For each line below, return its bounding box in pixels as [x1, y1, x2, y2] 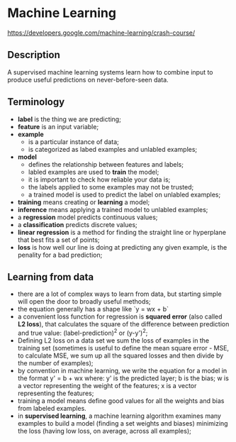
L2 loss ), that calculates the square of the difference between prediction [17, 320, 230, 328]
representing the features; [17, 389, 94, 398]
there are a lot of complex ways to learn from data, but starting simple [17, 289, 222, 299]
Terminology [7, 96, 65, 108]
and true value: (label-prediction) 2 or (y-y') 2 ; [17, 328, 148, 338]
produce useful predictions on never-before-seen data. [7, 75, 169, 84]
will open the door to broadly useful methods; [17, 297, 151, 306]
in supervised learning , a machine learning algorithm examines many [17, 411, 222, 420]
